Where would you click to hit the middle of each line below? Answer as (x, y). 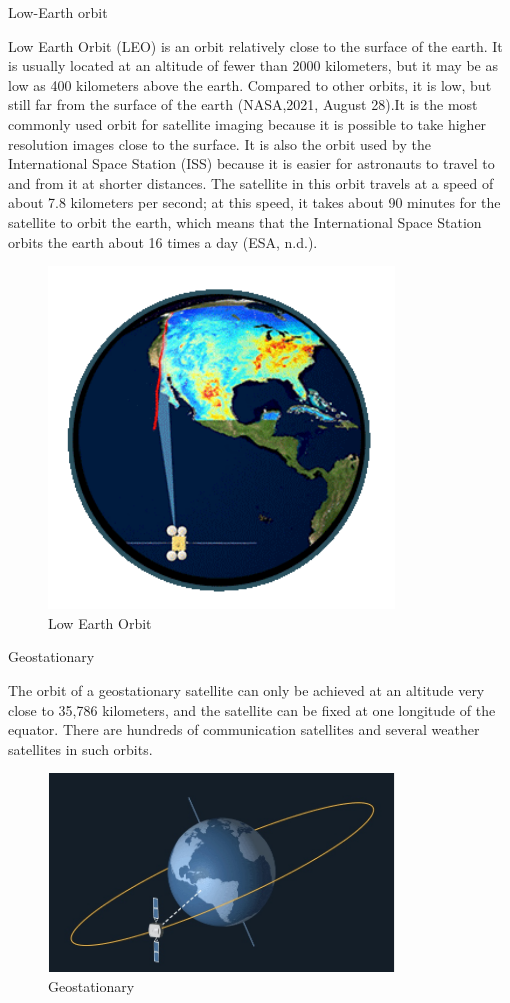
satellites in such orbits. (80, 748)
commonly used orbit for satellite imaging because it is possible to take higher (247, 123)
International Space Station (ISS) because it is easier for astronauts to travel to (251, 163)
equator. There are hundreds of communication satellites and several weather (244, 729)
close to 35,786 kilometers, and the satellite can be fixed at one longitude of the (252, 709)
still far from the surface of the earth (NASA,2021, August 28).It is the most (243, 104)
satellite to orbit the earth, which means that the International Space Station (245, 221)
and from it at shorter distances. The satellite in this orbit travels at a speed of (251, 182)
